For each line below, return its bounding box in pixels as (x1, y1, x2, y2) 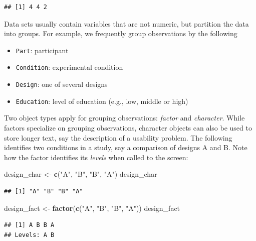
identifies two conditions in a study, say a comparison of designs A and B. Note (4, 142, 247, 153)
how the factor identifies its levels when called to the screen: (4, 152, 188, 162)
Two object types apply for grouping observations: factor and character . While (4, 112, 245, 123)
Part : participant (16, 45, 69, 55)
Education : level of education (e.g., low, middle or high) (16, 95, 188, 106)
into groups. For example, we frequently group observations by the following (4, 28, 237, 39)
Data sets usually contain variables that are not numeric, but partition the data (4, 18, 249, 29)
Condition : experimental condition (16, 62, 123, 72)
